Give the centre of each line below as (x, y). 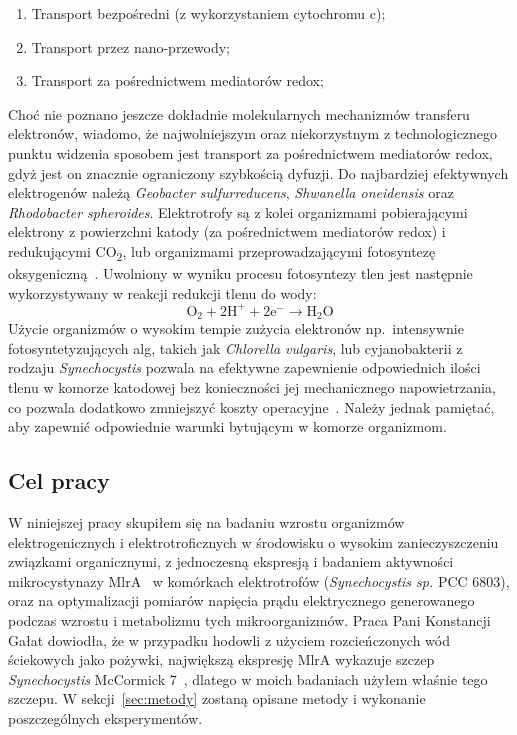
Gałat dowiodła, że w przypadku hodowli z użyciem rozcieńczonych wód (229, 639)
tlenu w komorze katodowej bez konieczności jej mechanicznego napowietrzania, (252, 386)
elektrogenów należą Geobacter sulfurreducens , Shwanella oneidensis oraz (231, 192)
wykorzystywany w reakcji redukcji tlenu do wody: (162, 292)
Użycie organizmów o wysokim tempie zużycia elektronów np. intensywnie (236, 328)
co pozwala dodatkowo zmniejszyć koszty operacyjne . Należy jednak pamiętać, (251, 406)
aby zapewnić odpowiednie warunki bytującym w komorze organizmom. (227, 426)
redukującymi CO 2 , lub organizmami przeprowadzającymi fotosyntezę (222, 252)
